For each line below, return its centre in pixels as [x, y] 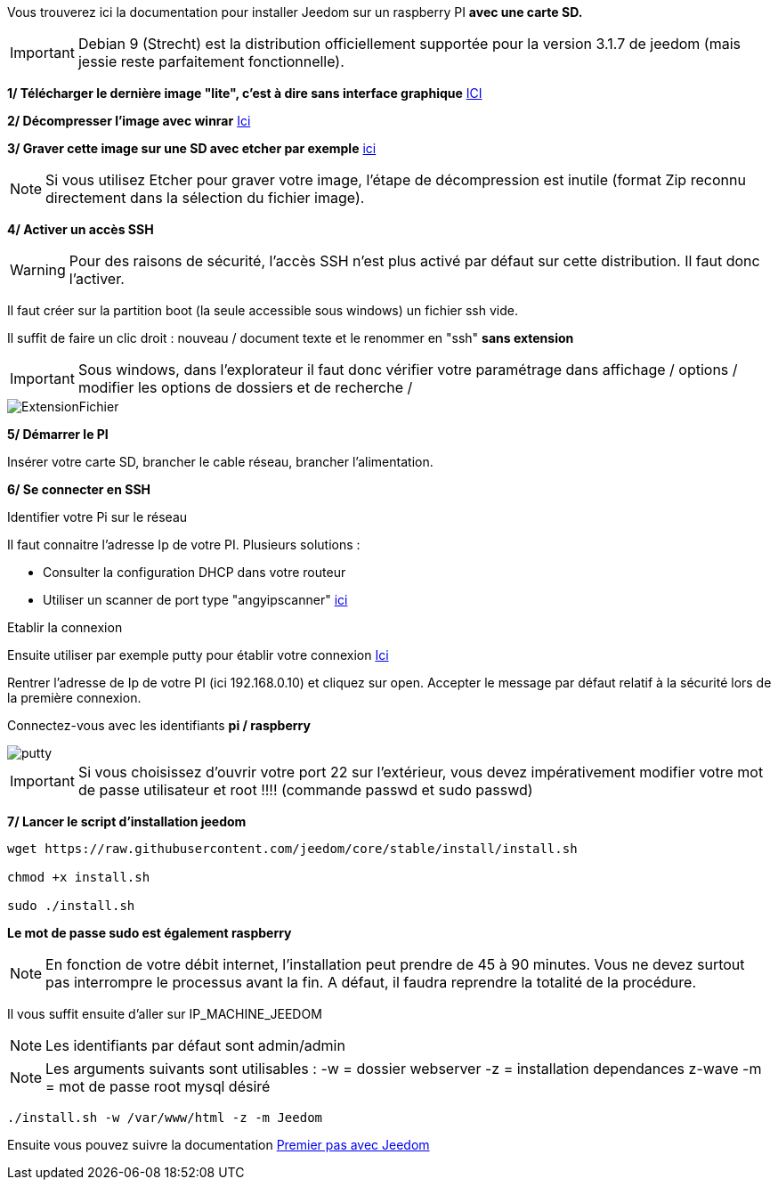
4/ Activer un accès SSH [81, 229]
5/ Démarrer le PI [58, 434]
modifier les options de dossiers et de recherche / [245, 387]
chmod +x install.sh [79, 877]
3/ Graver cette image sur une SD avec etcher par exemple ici [192, 148]
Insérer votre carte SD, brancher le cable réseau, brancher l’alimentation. [220, 462]
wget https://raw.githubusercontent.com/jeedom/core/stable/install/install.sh [292, 849]
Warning [38, 270]
